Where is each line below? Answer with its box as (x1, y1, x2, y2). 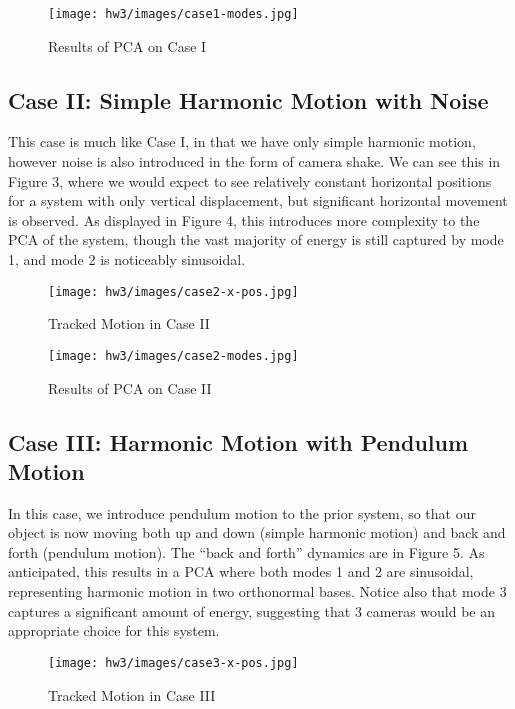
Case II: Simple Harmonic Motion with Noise (8, 84, 489, 115)
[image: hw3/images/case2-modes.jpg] (48, 348, 299, 363)
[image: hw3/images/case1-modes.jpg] (48, 7, 299, 21)
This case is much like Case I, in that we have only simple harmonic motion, (8, 131, 476, 152)
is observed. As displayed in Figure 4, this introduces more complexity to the (8, 209, 480, 230)
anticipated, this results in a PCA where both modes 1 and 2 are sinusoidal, (8, 561, 474, 582)
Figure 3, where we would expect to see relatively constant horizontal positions (8, 170, 492, 191)
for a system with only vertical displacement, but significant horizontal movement (8, 190, 508, 211)
